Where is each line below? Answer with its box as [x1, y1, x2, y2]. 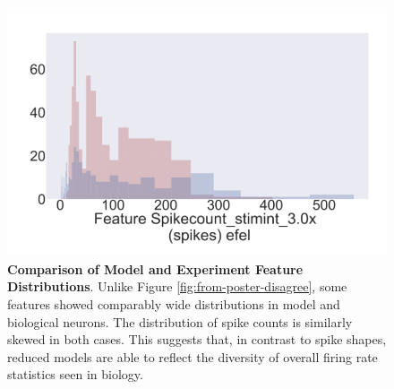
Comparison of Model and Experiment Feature [7, 259, 304, 278]
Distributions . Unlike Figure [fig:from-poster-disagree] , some [7, 277, 347, 296]
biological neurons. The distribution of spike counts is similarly [7, 312, 353, 331]
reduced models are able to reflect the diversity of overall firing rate [7, 347, 378, 366]
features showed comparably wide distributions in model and [7, 294, 340, 313]
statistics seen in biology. [7, 365, 143, 384]
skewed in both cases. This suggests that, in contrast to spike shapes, [7, 330, 387, 349]
